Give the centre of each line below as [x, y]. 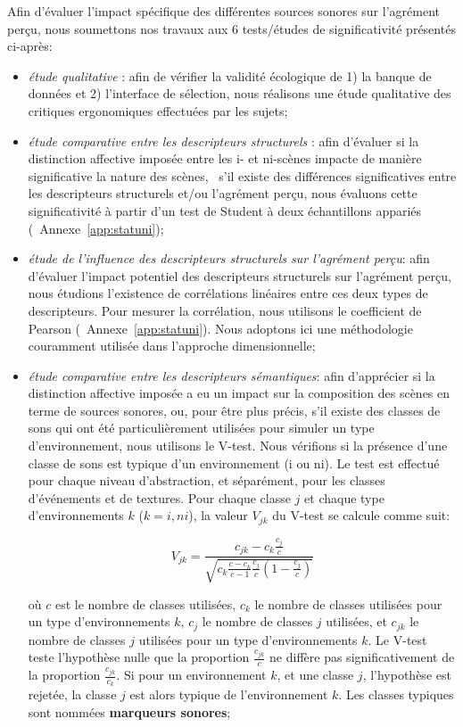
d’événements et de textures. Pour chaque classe [159, 497]
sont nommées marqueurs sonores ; [129, 712]
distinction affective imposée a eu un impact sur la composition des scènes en [239, 393]
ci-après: [30, 46]
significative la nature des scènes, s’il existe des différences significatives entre [242, 175]
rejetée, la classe [72, 694]
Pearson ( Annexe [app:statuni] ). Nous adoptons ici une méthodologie [220, 328]
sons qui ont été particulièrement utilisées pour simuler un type [201, 428]
